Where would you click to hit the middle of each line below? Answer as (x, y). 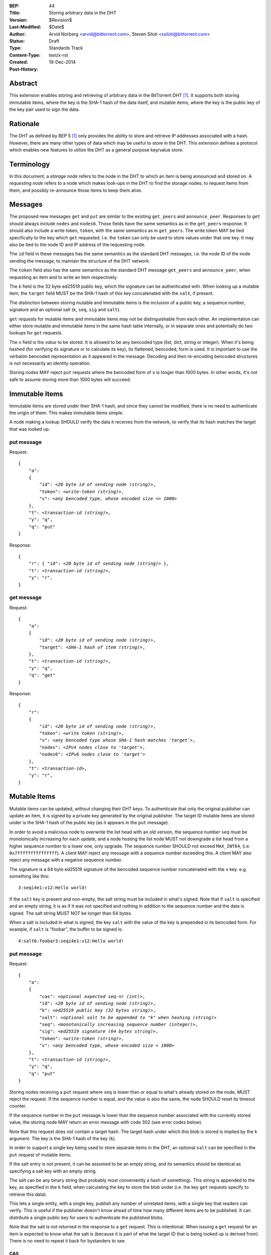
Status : (17, 41)
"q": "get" (42, 675)
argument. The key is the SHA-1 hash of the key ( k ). (63, 1138)
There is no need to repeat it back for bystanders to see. (67, 1241)
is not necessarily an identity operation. (50, 363)
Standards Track (66, 48)
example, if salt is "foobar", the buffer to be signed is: (66, 929)
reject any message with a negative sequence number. (66, 860)
